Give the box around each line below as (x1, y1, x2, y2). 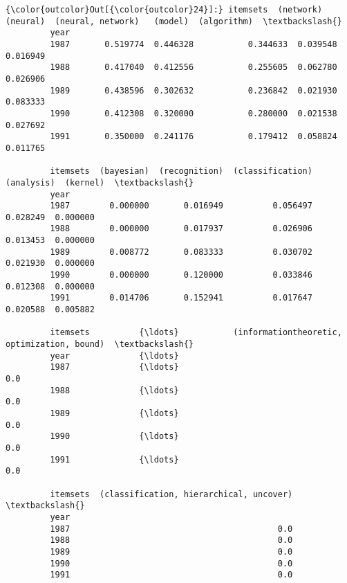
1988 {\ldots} (50, 385, 179, 395)
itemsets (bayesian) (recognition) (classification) (50, 166, 312, 177)
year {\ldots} (50, 350, 179, 361)
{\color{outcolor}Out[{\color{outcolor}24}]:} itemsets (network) (6, 5, 323, 15)
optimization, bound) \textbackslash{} (6, 339, 194, 350)
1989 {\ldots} (50, 408, 179, 418)
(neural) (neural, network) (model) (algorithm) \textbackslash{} (6, 16, 342, 26)
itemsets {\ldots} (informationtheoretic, (50, 328, 342, 338)
